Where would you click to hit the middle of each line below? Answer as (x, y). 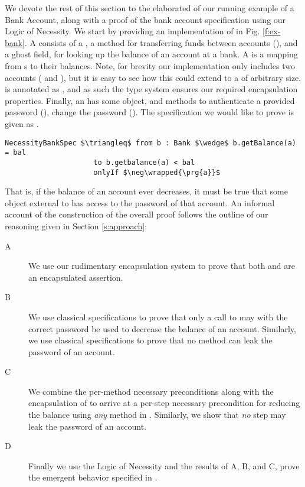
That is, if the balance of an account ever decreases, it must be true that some (146, 191)
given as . (22, 123)
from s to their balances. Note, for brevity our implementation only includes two (150, 65)
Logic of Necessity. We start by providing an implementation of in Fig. (132, 31)
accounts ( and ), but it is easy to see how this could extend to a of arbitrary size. (153, 77)
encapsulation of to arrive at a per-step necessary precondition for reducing (164, 403)
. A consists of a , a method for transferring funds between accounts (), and (161, 42)
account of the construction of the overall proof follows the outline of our (137, 214)
